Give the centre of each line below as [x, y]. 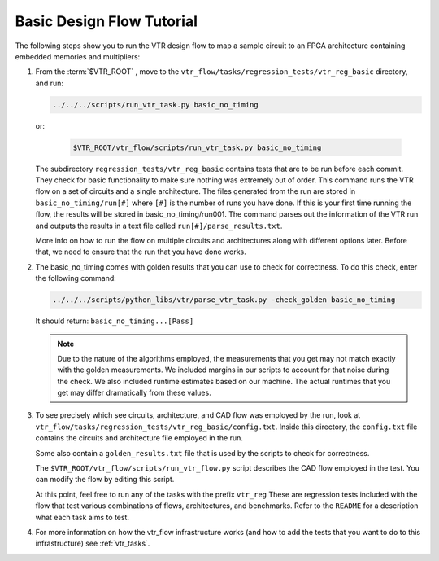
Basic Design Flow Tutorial [106, 21]
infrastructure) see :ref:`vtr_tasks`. [93, 543]
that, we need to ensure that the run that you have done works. [141, 252]
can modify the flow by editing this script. [105, 480]
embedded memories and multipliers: [78, 56]
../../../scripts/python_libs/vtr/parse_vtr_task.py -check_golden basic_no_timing [224, 300]
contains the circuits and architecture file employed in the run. [139, 438]
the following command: [76, 278]
